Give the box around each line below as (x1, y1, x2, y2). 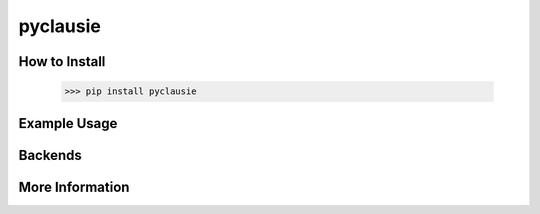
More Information (18, 178, 130, 195)
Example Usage (18, 115, 118, 132)
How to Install (18, 53, 106, 70)
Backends (18, 146, 82, 164)
